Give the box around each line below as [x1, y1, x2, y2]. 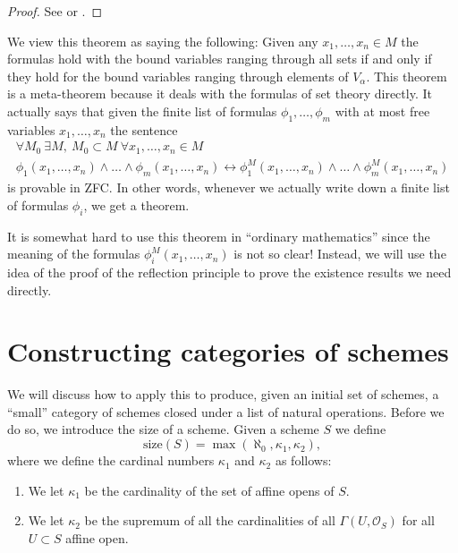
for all [402, 511, 435, 530]
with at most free [335, 101, 430, 120]
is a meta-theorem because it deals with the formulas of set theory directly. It [7, 84, 432, 103]
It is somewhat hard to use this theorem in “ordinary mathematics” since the [7, 226, 430, 245]
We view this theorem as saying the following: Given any [7, 31, 318, 50]
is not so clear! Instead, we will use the [233, 244, 446, 263]
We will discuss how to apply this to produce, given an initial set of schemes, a [7, 385, 439, 404]
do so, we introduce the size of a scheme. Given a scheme [7, 420, 319, 438]
